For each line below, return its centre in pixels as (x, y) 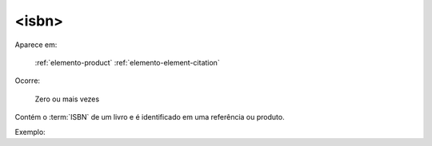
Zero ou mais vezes (67, 99)
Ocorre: (27, 81)
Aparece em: (36, 45)
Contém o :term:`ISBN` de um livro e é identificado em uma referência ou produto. (150, 117)
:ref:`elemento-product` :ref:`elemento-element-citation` (127, 62)
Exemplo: (30, 132)
